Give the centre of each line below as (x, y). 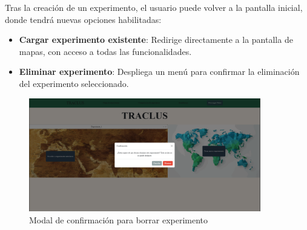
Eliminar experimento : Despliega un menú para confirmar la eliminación (159, 72)
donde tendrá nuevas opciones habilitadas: (83, 19)
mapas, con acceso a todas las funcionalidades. (105, 51)
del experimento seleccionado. (74, 83)
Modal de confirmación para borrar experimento (119, 219)
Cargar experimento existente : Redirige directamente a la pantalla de (156, 40)
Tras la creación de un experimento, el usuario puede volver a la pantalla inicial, (154, 7)
